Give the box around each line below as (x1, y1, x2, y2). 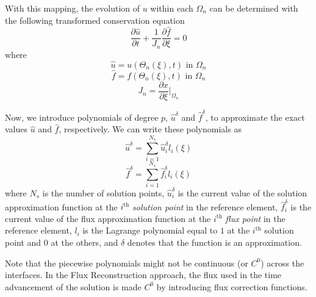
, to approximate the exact (205, 110, 305, 123)
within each (150, 2, 193, 14)
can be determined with (209, 2, 298, 14)
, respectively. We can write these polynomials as (59, 123, 242, 135)
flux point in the (225, 212, 285, 224)
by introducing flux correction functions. (156, 280, 307, 293)
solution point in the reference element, (132, 200, 278, 213)
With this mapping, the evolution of (5, 2, 140, 14)
